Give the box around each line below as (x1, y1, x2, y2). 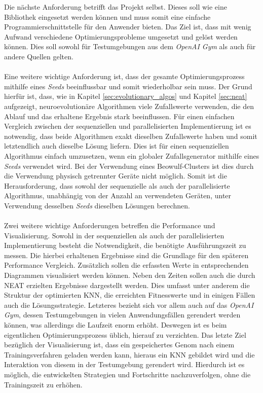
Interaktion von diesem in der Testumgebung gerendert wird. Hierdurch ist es (4, 359, 245, 370)
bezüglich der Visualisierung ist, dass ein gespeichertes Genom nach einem (4, 339, 235, 350)
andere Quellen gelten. (4, 51, 73, 61)
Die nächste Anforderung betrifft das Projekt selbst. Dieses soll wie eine (4, 2, 227, 12)
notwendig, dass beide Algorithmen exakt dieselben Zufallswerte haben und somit (4, 130, 257, 141)
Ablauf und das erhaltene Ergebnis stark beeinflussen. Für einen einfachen (4, 111, 235, 121)
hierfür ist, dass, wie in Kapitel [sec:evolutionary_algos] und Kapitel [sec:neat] (4, 91, 247, 101)
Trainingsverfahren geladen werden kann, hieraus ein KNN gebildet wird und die (4, 349, 255, 360)
